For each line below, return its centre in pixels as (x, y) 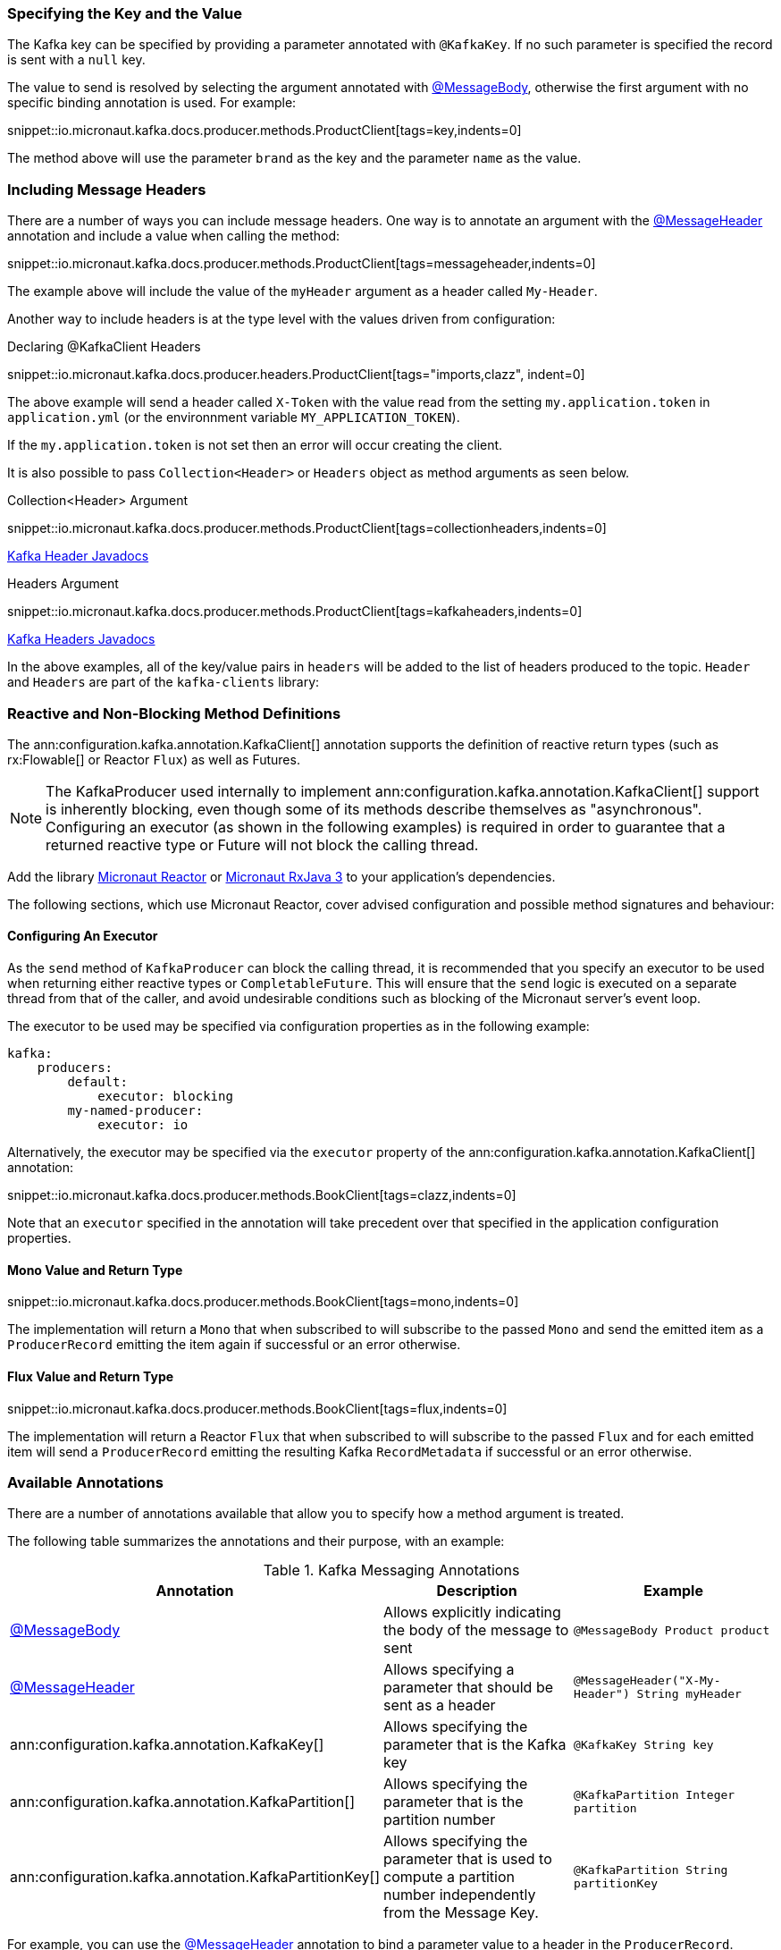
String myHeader (689, 1694)
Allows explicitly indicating (472, 1612)
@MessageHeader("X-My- (647, 1681)
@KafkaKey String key (644, 1744)
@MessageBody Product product (672, 1630)
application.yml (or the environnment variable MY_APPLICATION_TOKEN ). (234, 418)
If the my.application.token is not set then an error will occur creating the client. (255, 445)
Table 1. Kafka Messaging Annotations (391, 1570)
